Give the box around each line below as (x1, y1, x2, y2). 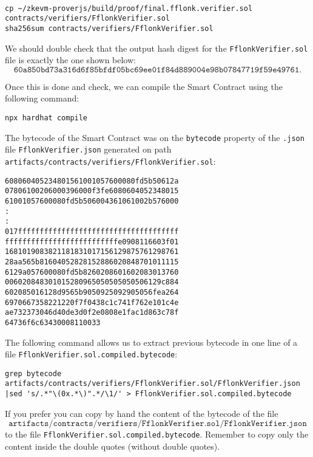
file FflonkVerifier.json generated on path (5, 143, 172, 156)
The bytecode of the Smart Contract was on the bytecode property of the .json (5, 131, 305, 143)
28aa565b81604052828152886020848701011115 (5, 257, 179, 266)
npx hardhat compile (5, 114, 88, 123)
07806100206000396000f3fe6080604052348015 (5, 187, 179, 196)
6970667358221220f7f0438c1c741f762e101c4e (5, 298, 179, 307)
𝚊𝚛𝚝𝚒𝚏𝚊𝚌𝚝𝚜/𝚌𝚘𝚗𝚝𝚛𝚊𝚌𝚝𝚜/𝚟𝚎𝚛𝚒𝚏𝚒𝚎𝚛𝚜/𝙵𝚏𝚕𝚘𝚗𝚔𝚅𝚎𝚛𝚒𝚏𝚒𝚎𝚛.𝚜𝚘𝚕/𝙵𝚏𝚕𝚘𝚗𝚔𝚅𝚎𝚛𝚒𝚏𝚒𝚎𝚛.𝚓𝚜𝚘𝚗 (8, 419, 307, 428)
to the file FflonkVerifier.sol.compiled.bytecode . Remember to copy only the (5, 428, 309, 441)
